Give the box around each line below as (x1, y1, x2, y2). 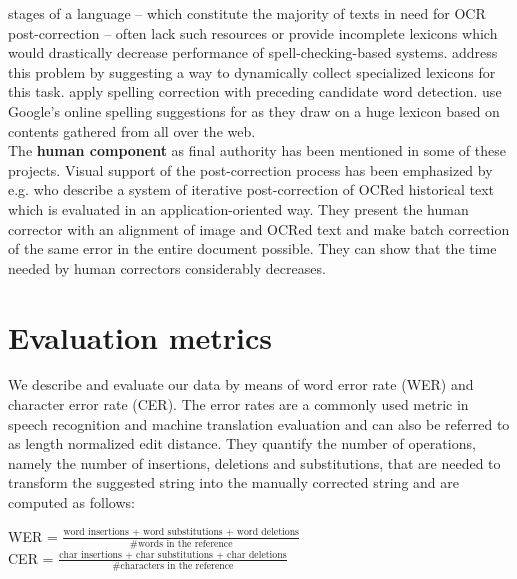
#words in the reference (129, 538, 233, 549)
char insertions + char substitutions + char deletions (59, 549, 287, 560)
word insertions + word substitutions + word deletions (63, 527, 299, 538)
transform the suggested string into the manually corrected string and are (8, 472, 459, 493)
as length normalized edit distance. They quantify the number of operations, (8, 433, 476, 454)
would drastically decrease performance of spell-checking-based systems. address (8, 42, 498, 63)
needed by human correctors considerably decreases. (8, 257, 326, 278)
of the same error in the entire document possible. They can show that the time (8, 238, 497, 259)
